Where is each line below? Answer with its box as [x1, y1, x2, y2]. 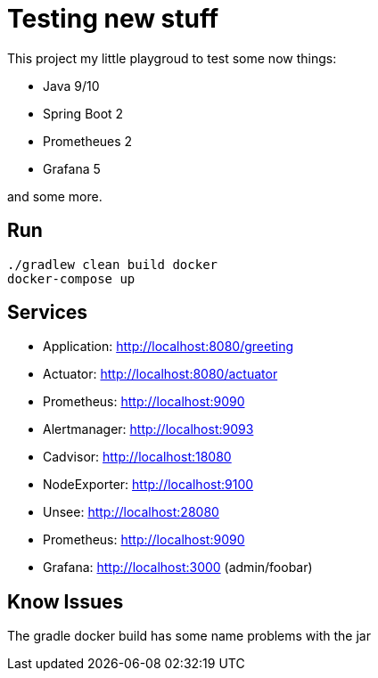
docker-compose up [7, 271, 136, 286]
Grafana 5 [43, 160, 101, 176]
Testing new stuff [7, 4, 219, 34]
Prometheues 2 [43, 133, 133, 149]
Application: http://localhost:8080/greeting [43, 339, 293, 355]
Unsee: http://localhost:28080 [43, 504, 219, 520]
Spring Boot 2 [43, 105, 124, 121]
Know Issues [7, 590, 124, 613]
